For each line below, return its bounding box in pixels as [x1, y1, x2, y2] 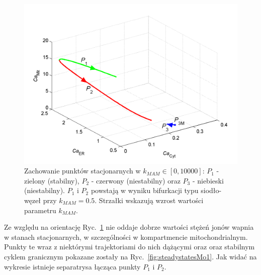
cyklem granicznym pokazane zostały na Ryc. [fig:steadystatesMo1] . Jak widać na [4, 251, 257, 261]
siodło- [201, 185, 222, 196]
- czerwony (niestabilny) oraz [91, 175, 181, 186]
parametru [24, 205, 56, 215]
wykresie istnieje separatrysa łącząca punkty [4, 261, 141, 271]
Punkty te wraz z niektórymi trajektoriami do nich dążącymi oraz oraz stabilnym [4, 241, 255, 252]
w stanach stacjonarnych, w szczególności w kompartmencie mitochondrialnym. [4, 231, 248, 242]
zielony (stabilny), [24, 175, 79, 186]
